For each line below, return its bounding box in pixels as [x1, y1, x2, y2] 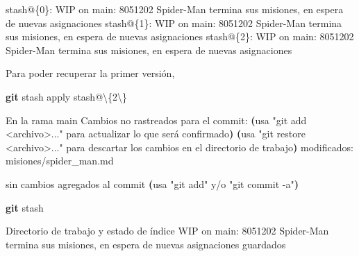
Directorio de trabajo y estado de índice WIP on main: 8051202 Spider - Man [6, 223, 329, 238]
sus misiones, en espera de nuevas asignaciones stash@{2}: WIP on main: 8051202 [6, 29, 354, 44]
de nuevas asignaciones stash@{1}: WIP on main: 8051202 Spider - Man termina [6, 15, 342, 30]
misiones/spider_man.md [6, 153, 114, 168]
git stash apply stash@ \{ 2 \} [6, 89, 128, 103]
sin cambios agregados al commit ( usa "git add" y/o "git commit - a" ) [6, 176, 299, 191]
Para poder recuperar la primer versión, [6, 66, 175, 80]
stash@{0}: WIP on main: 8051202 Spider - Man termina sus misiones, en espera [6, 2, 344, 16]
